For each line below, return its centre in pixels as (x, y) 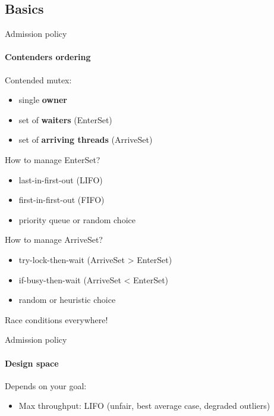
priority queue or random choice (77, 219)
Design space (32, 363)
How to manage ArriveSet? (54, 240)
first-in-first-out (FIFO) (62, 200)
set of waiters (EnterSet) (65, 119)
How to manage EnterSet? (53, 159)
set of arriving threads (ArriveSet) (86, 140)
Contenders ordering (48, 57)
